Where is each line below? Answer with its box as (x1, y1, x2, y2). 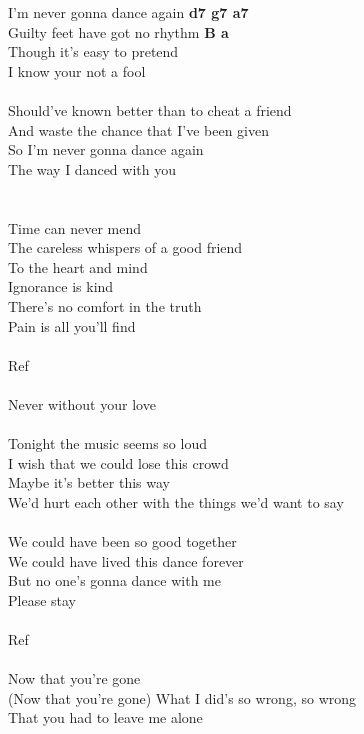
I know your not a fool (8, 60, 146, 81)
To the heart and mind (8, 256, 148, 277)
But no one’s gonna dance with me (8, 570, 221, 591)
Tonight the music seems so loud (8, 433, 207, 454)
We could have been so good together (8, 531, 237, 552)
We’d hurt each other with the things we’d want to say (8, 491, 344, 512)
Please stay (8, 589, 76, 610)
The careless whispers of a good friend (8, 237, 243, 258)
